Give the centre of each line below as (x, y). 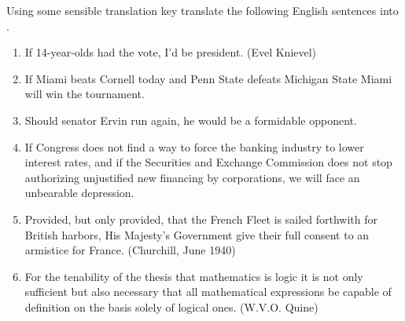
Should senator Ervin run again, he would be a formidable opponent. (191, 120)
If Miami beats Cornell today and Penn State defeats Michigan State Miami (208, 78)
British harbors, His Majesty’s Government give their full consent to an (197, 234)
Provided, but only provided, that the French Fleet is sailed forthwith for (201, 219)
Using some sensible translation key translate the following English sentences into (202, 10)
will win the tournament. (85, 94)
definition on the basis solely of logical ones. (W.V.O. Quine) (171, 306)
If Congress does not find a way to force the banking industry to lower (194, 146)
